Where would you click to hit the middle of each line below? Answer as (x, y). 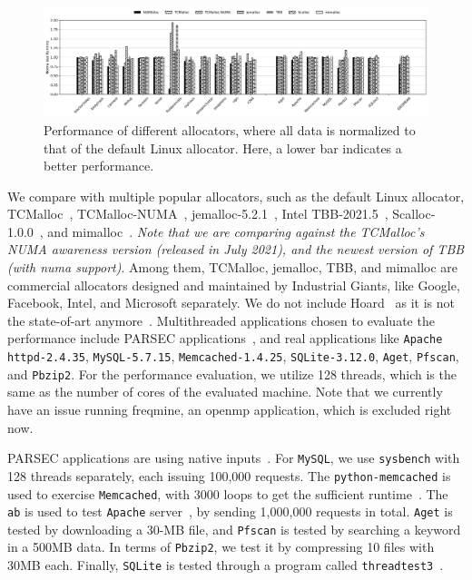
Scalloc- (414, 214)
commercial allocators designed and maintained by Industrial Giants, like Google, (234, 285)
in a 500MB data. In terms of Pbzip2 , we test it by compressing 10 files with (221, 547)
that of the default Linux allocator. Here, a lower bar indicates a (223, 147)
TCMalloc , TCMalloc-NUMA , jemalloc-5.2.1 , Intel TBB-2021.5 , (198, 214)
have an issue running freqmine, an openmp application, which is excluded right (230, 409)
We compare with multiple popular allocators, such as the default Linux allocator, (236, 196)
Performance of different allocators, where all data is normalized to (230, 129)
